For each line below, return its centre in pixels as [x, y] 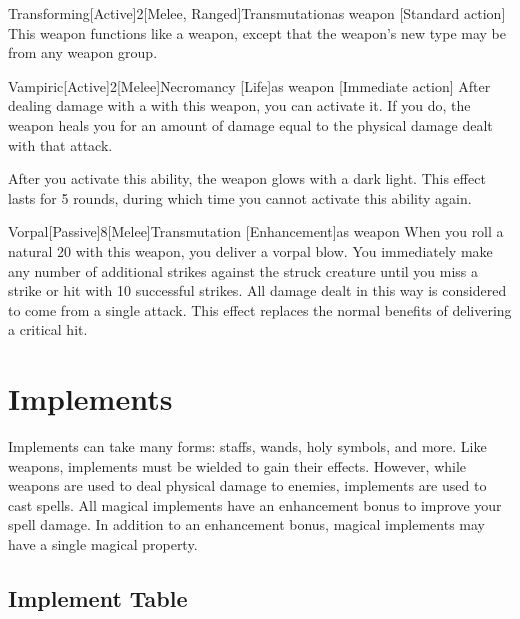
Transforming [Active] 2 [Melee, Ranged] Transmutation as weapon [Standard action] [257, 13]
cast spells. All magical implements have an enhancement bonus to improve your [255, 504]
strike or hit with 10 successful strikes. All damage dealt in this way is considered [257, 290]
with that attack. [60, 144]
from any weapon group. [83, 52]
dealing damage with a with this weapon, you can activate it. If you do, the [239, 105]
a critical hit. [48, 329]
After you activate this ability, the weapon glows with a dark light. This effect [247, 178]
